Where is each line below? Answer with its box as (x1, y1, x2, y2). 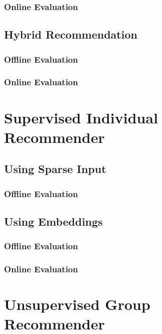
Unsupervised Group (4, 294, 150, 314)
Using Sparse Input (4, 161, 106, 177)
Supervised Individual (4, 107, 158, 127)
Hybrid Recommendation (4, 27, 137, 42)
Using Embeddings (4, 213, 103, 229)
